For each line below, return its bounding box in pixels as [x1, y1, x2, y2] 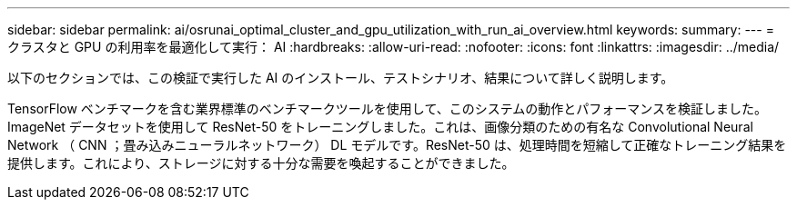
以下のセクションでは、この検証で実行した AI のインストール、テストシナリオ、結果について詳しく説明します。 [7, 70, 674, 85]
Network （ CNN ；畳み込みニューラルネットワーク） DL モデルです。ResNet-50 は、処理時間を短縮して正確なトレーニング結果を [7, 137, 787, 153]
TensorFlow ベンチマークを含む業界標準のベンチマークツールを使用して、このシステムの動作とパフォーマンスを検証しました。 [7, 101, 768, 116]
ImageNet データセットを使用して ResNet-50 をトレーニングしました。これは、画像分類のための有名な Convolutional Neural [7, 119, 753, 134]
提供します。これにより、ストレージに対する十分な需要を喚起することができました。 [7, 155, 515, 171]
